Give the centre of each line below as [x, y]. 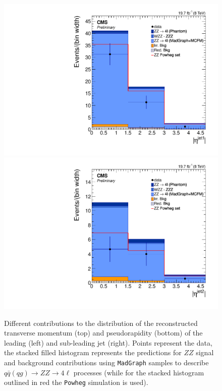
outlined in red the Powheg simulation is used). [76, 382]
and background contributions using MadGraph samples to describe [106, 362]
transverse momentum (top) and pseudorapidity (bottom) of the [103, 333]
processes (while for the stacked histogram [139, 372]
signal [205, 352]
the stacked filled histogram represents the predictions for [93, 352]
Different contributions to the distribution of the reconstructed [101, 323]
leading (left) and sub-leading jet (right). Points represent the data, [108, 342]
